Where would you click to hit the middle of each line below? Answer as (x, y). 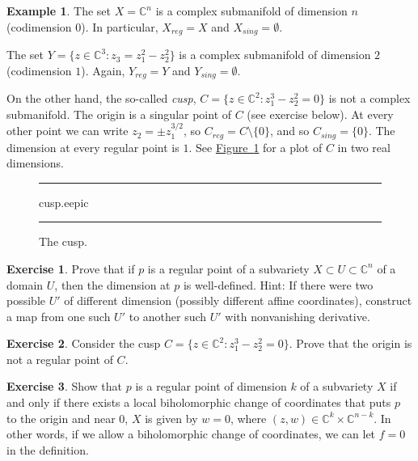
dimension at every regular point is (93, 147)
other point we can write (68, 131)
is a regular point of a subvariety (228, 268)
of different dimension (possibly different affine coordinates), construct (238, 300)
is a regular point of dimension (211, 386)
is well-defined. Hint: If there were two (278, 284)
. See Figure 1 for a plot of (255, 147)
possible (26, 300)
